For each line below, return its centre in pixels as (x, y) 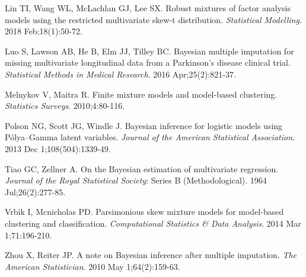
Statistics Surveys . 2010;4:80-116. (65, 106)
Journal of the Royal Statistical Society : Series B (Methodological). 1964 (136, 180)
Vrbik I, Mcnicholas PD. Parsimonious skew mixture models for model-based (144, 212)
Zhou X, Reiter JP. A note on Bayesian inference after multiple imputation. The (151, 255)
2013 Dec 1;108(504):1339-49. (58, 148)
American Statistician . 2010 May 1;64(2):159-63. (93, 266)
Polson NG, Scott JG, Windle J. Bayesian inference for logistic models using (144, 125)
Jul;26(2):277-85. (35, 191)
